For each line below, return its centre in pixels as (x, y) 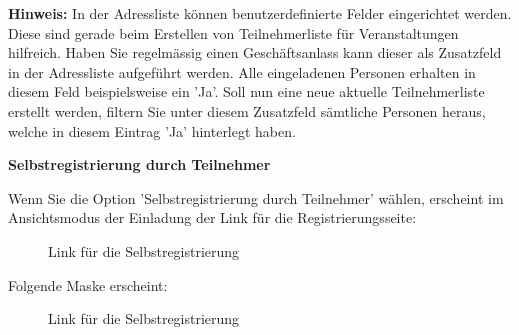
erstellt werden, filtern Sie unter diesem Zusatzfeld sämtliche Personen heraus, (247, 110)
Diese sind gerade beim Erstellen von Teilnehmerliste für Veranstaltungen (233, 32)
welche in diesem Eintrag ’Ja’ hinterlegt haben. (152, 130)
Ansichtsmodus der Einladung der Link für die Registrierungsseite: (212, 217)
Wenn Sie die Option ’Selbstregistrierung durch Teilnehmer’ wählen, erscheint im (256, 197)
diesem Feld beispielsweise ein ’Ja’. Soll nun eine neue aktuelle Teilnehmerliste (246, 91)
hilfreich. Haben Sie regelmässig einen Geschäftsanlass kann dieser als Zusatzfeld (255, 52)
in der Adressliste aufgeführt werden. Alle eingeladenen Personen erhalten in (242, 71)
